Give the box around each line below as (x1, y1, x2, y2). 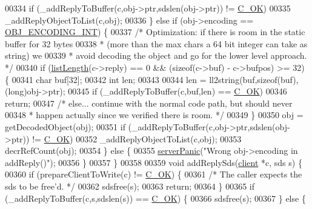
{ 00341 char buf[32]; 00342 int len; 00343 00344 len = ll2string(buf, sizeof (5, 73, 277, 85)
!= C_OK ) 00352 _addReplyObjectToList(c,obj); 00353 (32, 132, 242, 145)
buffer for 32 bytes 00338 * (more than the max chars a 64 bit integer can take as (5, 37, 308, 50)
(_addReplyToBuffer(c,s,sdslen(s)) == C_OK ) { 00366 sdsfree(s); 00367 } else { (5, 191, 306, 204)
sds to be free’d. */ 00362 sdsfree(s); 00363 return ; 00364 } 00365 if (5, 179, 254, 192)
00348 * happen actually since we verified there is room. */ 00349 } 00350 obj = (5, 108, 304, 121)
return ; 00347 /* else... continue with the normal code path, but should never (5, 96, 293, 109)
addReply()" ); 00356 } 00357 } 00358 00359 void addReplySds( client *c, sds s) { (5, 156, 302, 168)
